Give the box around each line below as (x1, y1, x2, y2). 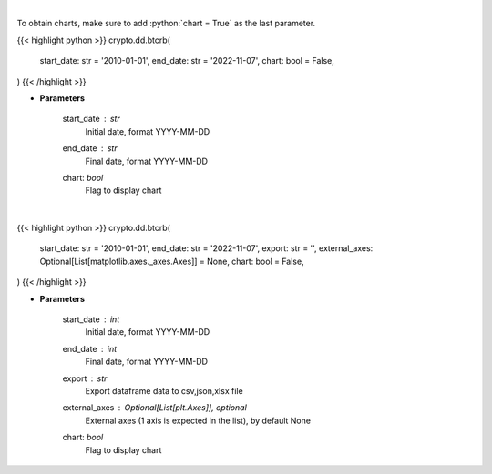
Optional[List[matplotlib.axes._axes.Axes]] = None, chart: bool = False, (39, 256, 304, 267)
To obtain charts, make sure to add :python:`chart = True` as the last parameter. (16, 18, 316, 29)
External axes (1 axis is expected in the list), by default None (85, 415, 312, 426)
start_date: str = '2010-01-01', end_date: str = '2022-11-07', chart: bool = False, (39, 55, 334, 66)
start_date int (62, 314, 120, 325)
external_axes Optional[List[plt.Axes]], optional (62, 402, 248, 413)
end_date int (62, 343, 118, 354)
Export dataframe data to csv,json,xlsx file (85, 385, 243, 396)
